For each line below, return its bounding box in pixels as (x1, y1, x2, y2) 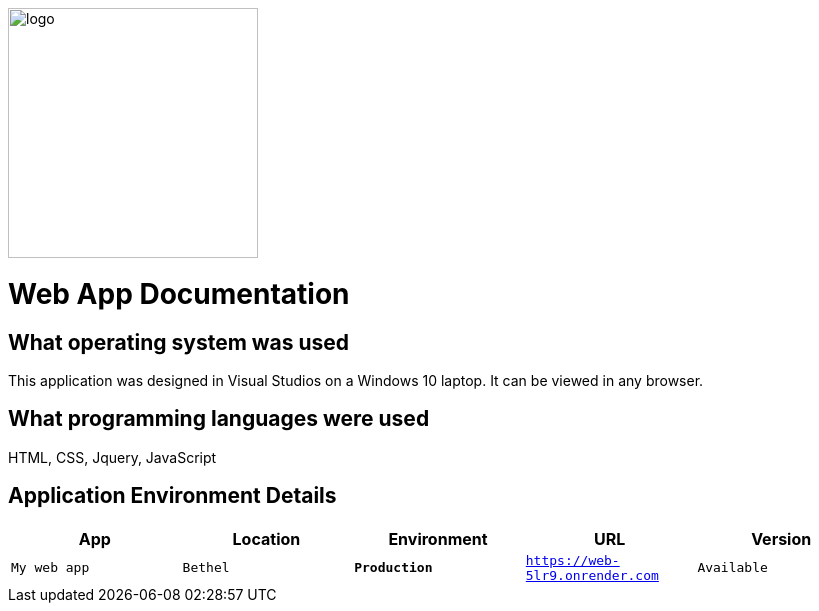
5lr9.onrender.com (525, 567, 659, 583)
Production (354, 560, 433, 576)
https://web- (525, 552, 620, 568)
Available (697, 560, 768, 576)
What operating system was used (8, 329, 350, 355)
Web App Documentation (8, 276, 350, 311)
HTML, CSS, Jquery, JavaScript (8, 448, 217, 466)
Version (751, 528, 812, 549)
